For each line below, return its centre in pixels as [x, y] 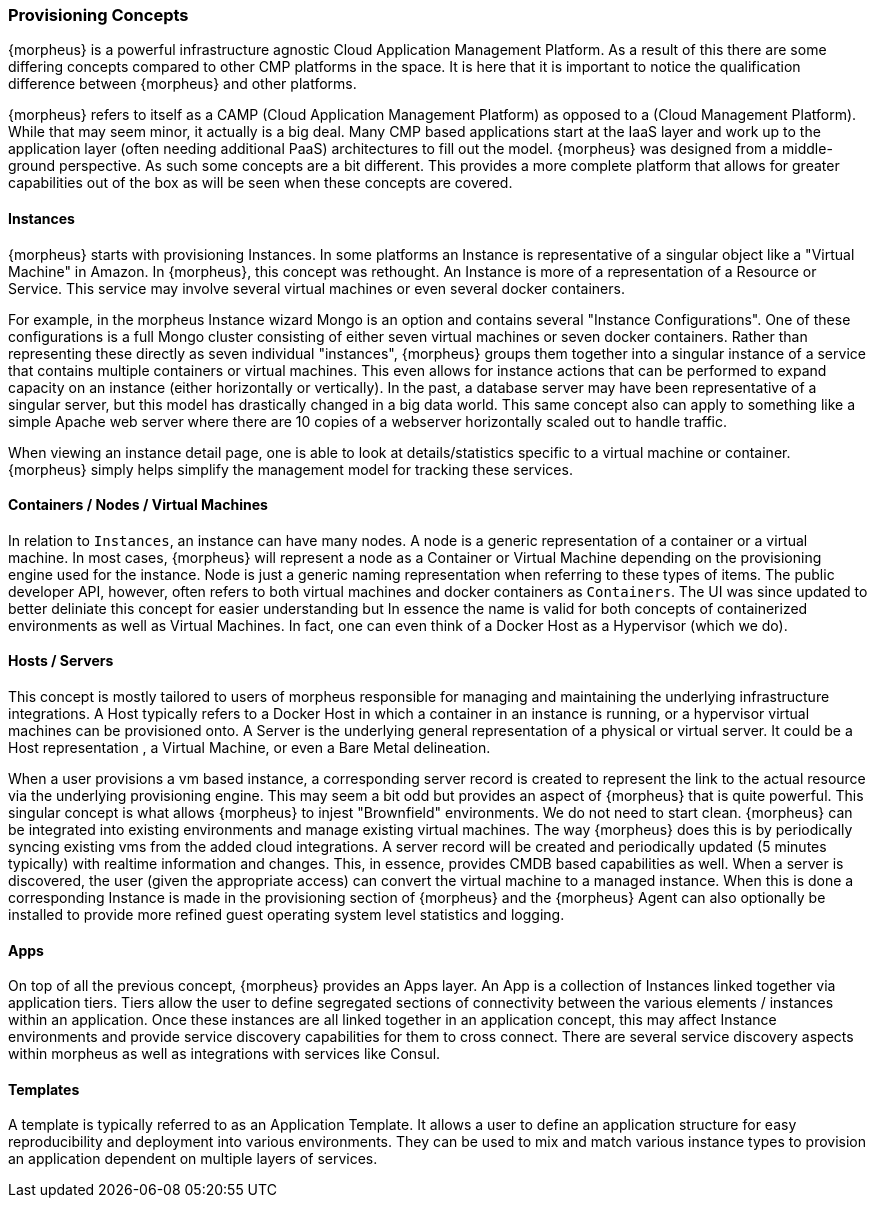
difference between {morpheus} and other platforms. [182, 84]
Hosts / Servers [61, 661]
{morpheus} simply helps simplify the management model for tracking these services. [290, 469]
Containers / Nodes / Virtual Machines [138, 505]
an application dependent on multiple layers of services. [193, 1159]
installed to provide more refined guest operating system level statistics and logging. [286, 915]
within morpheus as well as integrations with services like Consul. [224, 1054]
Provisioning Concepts [98, 15]
